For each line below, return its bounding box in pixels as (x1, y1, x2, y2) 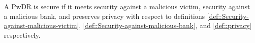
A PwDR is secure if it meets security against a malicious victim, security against (4, 1, 250, 11)
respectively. (4, 29, 41, 40)
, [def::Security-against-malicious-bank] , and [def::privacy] (79, 20, 252, 30)
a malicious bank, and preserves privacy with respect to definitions (4, 11, 205, 21)
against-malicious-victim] (4, 20, 79, 30)
